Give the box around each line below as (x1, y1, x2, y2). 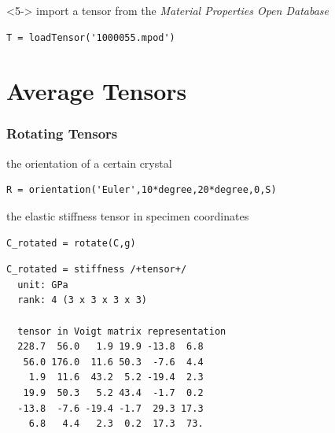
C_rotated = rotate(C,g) (6, 237, 136, 249)
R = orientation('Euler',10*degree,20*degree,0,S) (6, 184, 277, 196)
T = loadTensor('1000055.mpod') (6, 31, 175, 43)
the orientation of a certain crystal (6, 154, 172, 171)
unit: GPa (17, 279, 68, 291)
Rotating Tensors (6, 124, 118, 143)
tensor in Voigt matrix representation (17, 325, 226, 337)
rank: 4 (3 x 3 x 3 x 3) (17, 294, 147, 306)
